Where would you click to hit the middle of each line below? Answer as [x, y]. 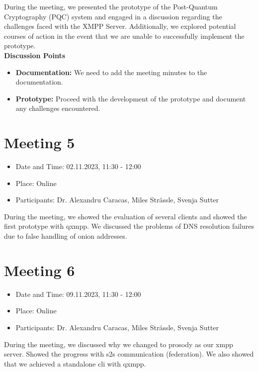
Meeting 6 [40, 270]
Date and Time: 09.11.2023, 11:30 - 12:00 [78, 294]
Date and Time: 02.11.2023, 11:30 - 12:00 [78, 166]
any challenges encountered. [58, 108]
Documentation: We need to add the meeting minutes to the [111, 72]
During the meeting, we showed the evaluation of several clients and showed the [126, 216]
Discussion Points [35, 55]
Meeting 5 [40, 142]
